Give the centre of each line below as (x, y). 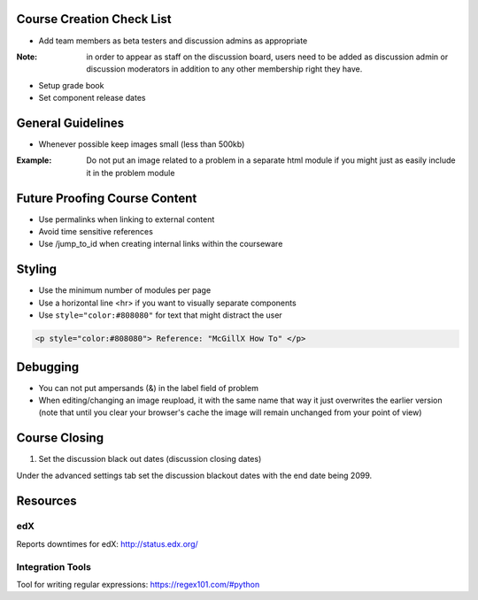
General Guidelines (70, 123)
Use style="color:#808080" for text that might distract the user (160, 315)
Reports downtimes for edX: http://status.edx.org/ (107, 543)
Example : (34, 160)
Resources (46, 500)
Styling (37, 269)
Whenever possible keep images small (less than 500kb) (142, 144)
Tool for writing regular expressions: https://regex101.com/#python (138, 585)
